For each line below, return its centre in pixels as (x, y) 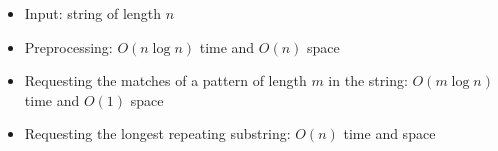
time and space (389, 133)
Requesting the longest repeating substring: (157, 133)
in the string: (368, 80)
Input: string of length (93, 13)
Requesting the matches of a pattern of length (165, 80)
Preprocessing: (68, 46)
